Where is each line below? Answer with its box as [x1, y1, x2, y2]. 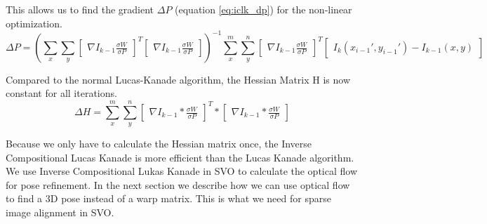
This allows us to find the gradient [6, 2, 154, 16]
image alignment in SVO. [6, 205, 114, 220]
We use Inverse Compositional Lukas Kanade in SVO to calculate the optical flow [6, 164, 358, 178]
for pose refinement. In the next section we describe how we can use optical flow [6, 177, 350, 192]
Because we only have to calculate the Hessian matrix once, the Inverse [6, 136, 312, 151]
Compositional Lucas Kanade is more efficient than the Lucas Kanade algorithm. [6, 150, 354, 164]
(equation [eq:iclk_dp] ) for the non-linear [175, 2, 352, 16]
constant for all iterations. [6, 86, 117, 100]
